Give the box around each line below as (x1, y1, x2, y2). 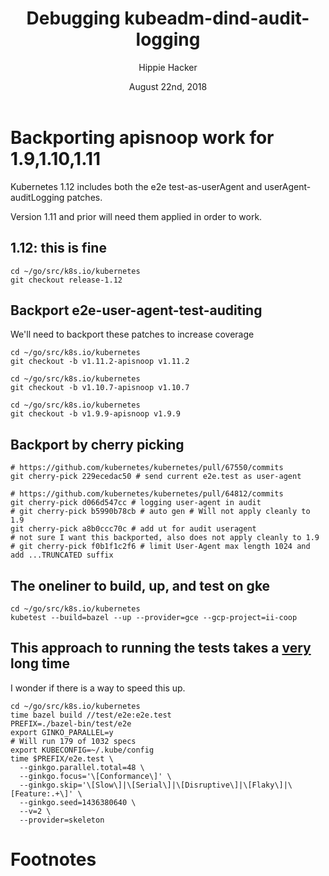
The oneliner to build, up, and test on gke (10, 577, 271, 594)
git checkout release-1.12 (10, 275, 123, 285)
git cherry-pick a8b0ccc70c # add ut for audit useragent (10, 524, 257, 534)
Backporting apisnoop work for (10, 126, 275, 149)
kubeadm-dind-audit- (124, 7, 310, 30)
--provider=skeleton (19, 815, 105, 825)
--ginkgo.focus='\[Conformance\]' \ (19, 771, 172, 781)
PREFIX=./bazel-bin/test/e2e (10, 718, 132, 729)
